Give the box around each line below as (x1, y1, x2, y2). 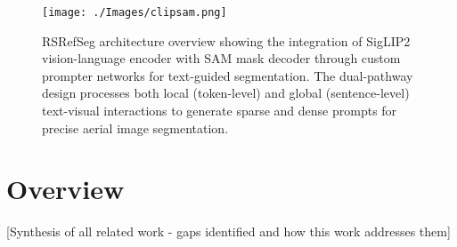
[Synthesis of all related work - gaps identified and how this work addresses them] (6, 222, 451, 241)
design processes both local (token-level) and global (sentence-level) (42, 84, 410, 102)
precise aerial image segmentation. (42, 118, 229, 137)
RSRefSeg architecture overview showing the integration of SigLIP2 (42, 31, 411, 50)
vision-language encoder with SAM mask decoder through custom (42, 49, 401, 68)
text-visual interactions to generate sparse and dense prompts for (42, 101, 397, 120)
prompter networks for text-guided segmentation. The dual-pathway (42, 66, 413, 84)
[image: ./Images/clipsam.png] (42, 6, 227, 19)
